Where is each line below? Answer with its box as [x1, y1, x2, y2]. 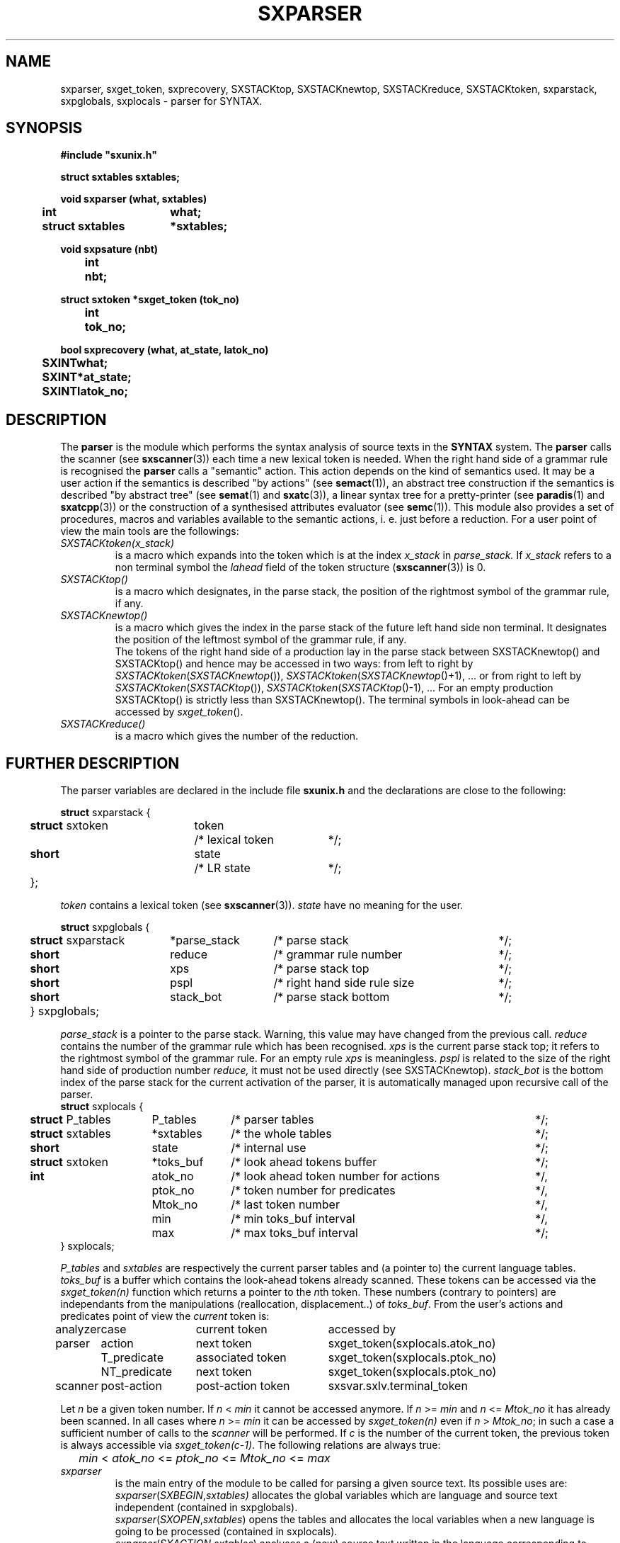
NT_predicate [101, 1364, 173, 1379]
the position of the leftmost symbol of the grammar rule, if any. [115, 633, 407, 646]
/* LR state [194, 861, 251, 876]
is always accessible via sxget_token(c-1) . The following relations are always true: [60, 1439, 441, 1452]
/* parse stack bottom [273, 990, 390, 1005]
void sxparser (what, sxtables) [60, 193, 207, 205]
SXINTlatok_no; [42, 384, 128, 399]
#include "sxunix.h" [60, 149, 157, 162]
